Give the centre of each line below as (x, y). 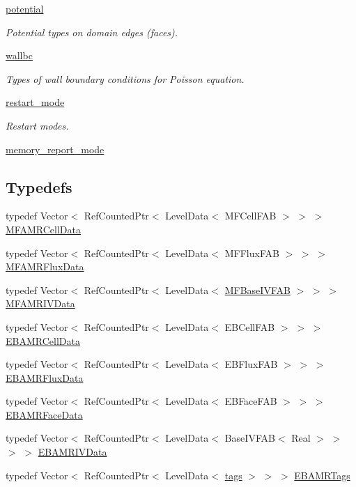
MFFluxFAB (252, 253)
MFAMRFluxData (45, 266)
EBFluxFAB (251, 364)
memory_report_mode (55, 149)
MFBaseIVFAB (257, 289)
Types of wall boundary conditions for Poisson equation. (125, 78)
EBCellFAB (250, 326)
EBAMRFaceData (44, 414)
